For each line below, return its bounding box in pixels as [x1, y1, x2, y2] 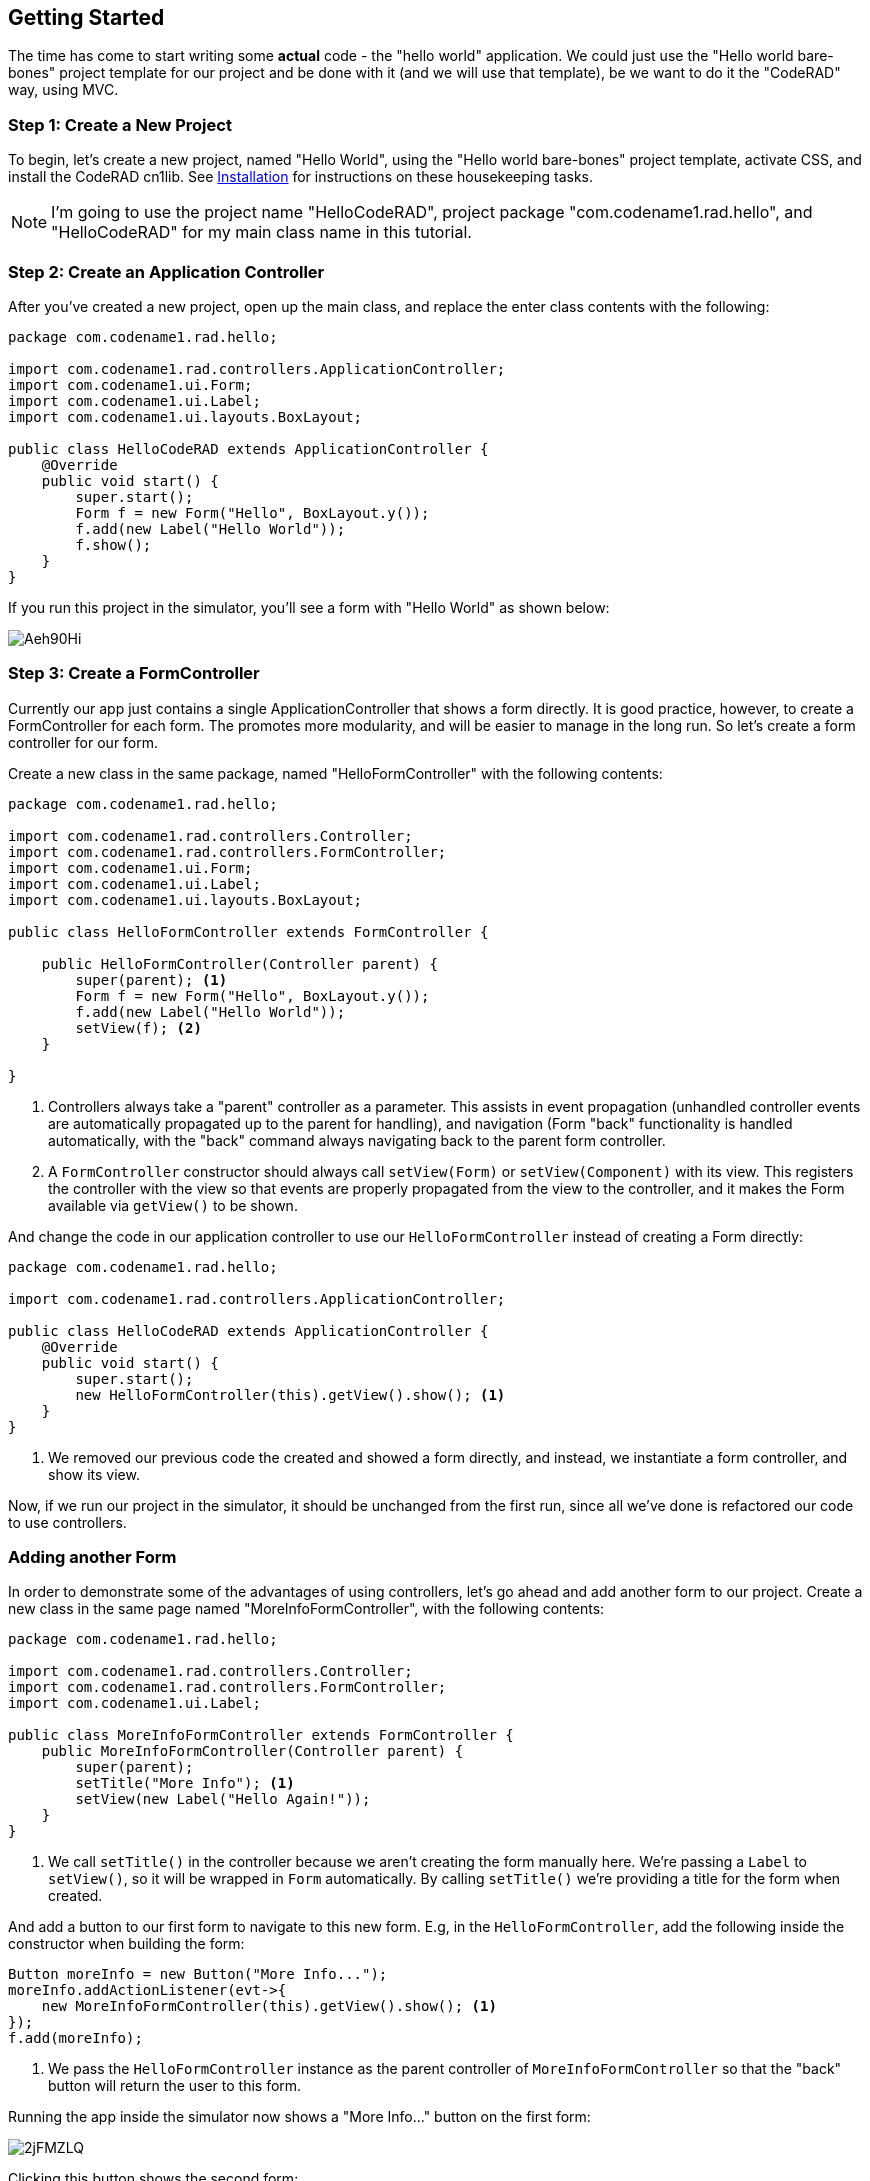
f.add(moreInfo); [8, 2030, 143, 2047]
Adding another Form [8, 1547, 177, 1568]
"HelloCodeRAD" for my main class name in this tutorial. [51, 222, 472, 243]
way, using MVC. [8, 81, 119, 99]
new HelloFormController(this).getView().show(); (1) [75, 1386, 506, 1403]
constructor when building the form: [8, 1935, 245, 1953]
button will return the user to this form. [48, 2077, 302, 2095]
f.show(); [75, 536, 152, 553]
